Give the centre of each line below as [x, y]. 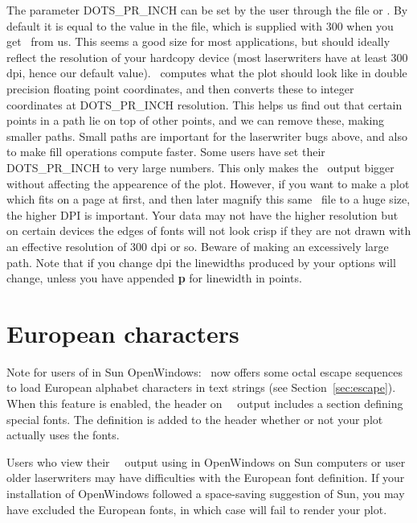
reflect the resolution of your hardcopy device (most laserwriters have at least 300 [207, 57]
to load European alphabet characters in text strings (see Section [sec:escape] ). [201, 387]
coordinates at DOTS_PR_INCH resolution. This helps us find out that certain [204, 104]
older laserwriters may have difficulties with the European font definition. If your [206, 478]
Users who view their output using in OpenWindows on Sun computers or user [206, 461]
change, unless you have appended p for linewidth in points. [154, 278]
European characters [123, 333]
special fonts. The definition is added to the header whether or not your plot [195, 419]
